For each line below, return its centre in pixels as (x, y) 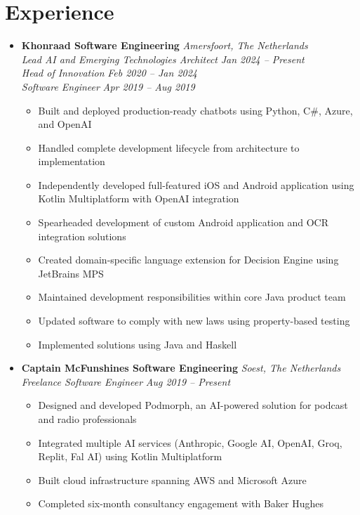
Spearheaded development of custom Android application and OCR (183, 222)
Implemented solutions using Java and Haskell (138, 344)
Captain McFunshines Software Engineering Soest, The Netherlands (181, 368)
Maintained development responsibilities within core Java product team (192, 297)
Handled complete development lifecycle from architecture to (169, 147)
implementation (72, 161)
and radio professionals (87, 419)
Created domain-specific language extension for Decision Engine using (188, 260)
